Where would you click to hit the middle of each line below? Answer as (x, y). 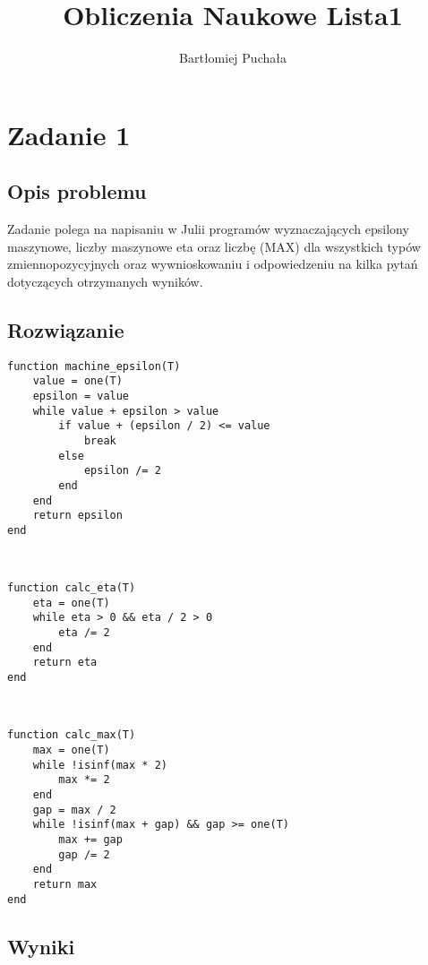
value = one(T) (77, 381)
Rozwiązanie (66, 329)
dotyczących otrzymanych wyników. (105, 281)
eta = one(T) (71, 603)
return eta (65, 663)
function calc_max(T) (72, 735)
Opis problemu (77, 191)
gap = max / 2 (74, 810)
